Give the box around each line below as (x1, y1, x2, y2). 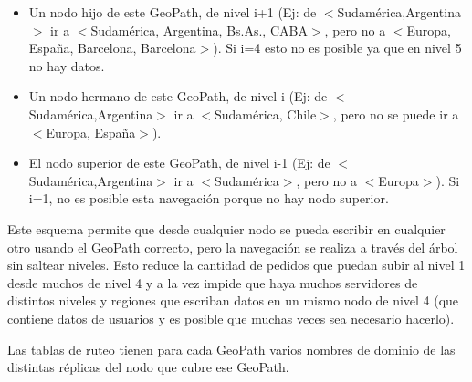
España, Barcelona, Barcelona (28, 38, 196, 57)
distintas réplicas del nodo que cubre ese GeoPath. (7, 357, 289, 377)
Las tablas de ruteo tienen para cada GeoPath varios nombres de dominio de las (7, 339, 456, 358)
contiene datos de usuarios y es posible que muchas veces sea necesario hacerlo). (7, 308, 455, 327)
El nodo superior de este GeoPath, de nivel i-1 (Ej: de (28, 153, 330, 172)
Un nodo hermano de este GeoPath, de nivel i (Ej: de (28, 87, 328, 106)
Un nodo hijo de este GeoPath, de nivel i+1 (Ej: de (28, 3, 317, 21)
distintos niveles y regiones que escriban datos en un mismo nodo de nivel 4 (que (7, 291, 459, 310)
